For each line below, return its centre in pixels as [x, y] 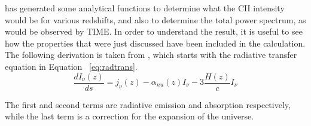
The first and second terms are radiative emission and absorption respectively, [148, 104]
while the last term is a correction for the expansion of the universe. [129, 116]
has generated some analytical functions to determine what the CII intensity [145, 8]
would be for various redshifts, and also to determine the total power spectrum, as [155, 19]
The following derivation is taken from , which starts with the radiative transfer [151, 55]
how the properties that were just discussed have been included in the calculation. [155, 43]
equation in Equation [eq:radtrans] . [71, 66]
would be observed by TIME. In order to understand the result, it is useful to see [154, 31]
